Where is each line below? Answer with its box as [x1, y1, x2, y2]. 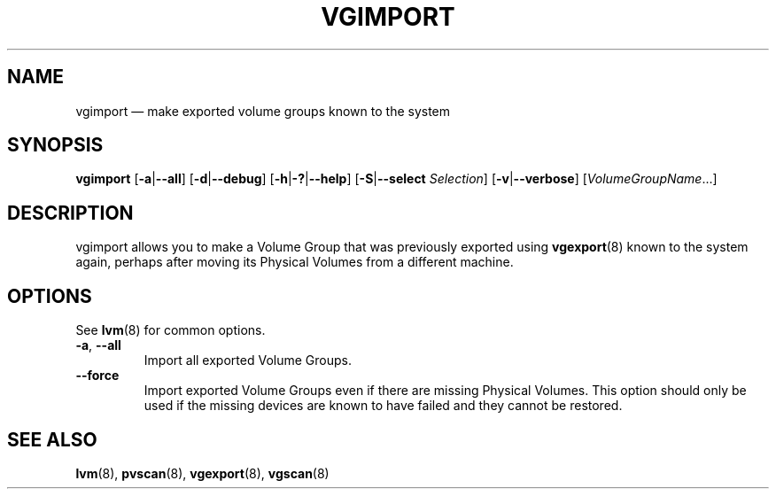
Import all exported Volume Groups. [144, 353, 352, 368]
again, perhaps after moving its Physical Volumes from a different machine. [75, 254, 514, 270]
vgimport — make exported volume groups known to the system [75, 103, 451, 119]
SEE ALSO [7, 428, 97, 451]
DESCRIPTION [7, 201, 134, 224]
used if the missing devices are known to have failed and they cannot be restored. [144, 398, 623, 414]
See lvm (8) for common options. [75, 322, 266, 338]
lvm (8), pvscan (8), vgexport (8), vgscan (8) [75, 465, 330, 481]
